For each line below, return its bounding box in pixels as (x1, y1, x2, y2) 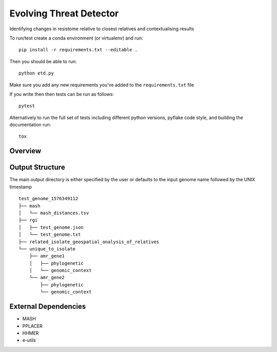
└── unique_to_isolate (18, 246, 76, 251)
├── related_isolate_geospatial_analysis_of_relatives (18, 239, 160, 245)
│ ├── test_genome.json (18, 224, 84, 230)
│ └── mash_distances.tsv (18, 210, 89, 216)
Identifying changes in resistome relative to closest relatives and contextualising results (9, 26, 194, 32)
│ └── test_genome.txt (18, 231, 81, 238)
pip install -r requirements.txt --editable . (18, 47, 138, 53)
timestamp (9, 184, 32, 190)
